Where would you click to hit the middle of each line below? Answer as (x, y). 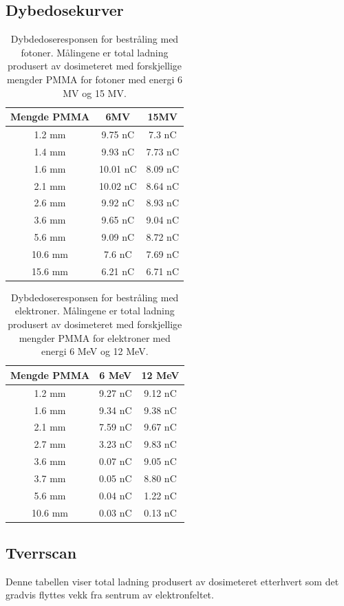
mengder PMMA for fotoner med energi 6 (95, 79)
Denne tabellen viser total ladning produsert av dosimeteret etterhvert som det (172, 581)
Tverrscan (41, 553)
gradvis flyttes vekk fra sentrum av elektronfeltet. (110, 595)
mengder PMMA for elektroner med (95, 337)
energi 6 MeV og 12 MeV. (95, 351)
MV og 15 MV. (95, 93)
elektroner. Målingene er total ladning (95, 311)
